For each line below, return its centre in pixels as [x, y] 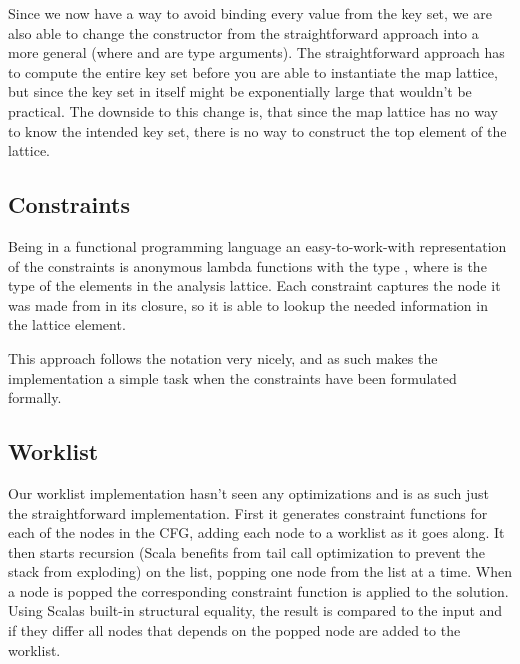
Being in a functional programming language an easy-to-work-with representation [257, 245]
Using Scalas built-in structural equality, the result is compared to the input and [255, 610]
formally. [35, 397]
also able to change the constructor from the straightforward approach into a [243, 32]
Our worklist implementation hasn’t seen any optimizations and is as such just [248, 492]
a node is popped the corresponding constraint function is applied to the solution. [258, 590]
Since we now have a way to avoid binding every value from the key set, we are [250, 13]
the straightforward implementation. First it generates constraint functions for [248, 512]
